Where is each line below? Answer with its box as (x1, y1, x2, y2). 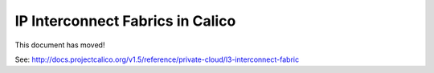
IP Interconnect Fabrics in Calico (14, 12, 236, 30)
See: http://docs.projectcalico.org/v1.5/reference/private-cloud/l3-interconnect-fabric (14, 55, 300, 64)
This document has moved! (14, 40, 105, 50)
